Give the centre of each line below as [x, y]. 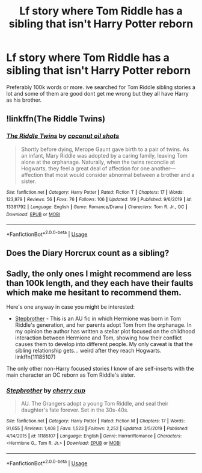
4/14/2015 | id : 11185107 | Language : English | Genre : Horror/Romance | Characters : [94, 436]
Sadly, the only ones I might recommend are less [99, 274]
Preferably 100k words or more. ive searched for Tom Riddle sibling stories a [101, 87]
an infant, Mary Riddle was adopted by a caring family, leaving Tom [104, 155]
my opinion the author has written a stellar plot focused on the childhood [105, 332]
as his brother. [24, 100]
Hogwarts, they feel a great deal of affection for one [85, 168]
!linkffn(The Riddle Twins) [56, 119]
